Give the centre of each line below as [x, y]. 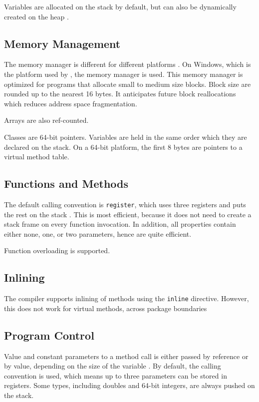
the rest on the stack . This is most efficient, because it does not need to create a [128, 214]
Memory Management [62, 43]
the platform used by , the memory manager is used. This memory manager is [124, 74]
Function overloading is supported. [57, 250]
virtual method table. [37, 157]
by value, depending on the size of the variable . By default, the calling [113, 366]
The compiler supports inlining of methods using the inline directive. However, [127, 298]
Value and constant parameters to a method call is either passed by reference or [126, 356]
